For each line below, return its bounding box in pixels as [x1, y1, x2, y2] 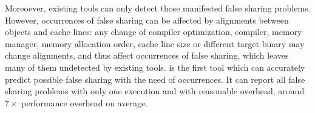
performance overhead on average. [21, 96, 148, 109]
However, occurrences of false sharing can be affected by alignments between [5, 13, 289, 26]
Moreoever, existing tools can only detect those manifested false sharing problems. [5, 2, 311, 14]
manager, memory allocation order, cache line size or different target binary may [5, 37, 305, 50]
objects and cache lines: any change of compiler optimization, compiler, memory [5, 25, 302, 38]
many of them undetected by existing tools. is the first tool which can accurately [5, 60, 305, 73]
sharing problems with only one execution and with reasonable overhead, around [5, 85, 305, 97]
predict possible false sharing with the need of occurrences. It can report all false [5, 73, 305, 85]
